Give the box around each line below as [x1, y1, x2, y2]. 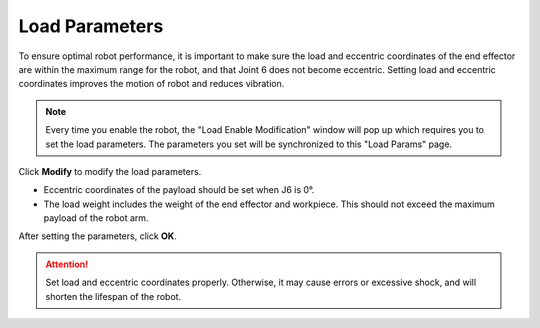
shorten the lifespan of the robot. [45, 290, 182, 302]
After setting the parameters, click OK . [18, 230, 177, 242]
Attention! [45, 258, 89, 270]
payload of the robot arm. [43, 212, 149, 224]
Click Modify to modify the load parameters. [18, 165, 202, 177]
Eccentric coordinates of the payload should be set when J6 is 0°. [43, 184, 315, 196]
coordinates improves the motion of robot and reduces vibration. [18, 78, 285, 90]
